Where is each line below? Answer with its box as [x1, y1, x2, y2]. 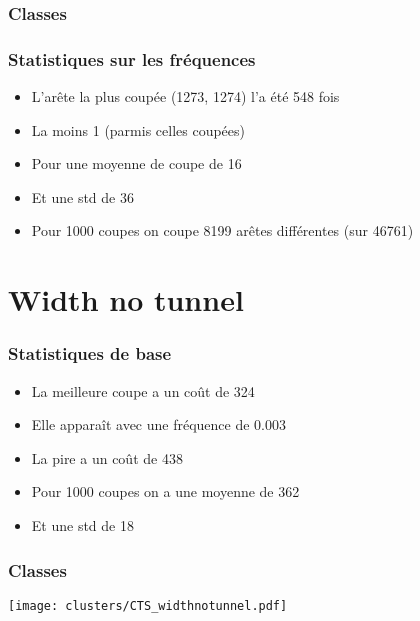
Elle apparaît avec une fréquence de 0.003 [31, 414, 287, 435]
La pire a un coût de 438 [31, 447, 183, 468]
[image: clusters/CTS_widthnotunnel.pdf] [8, 598, 288, 613]
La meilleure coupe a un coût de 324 [31, 380, 255, 401]
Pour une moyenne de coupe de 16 [31, 153, 242, 174]
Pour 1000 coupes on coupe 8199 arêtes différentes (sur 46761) [31, 220, 414, 241]
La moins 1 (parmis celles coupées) [31, 119, 246, 140]
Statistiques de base [8, 341, 172, 366]
